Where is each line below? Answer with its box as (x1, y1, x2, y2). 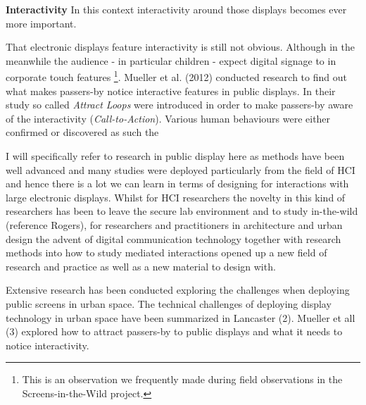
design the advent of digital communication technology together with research (6, 231, 341, 246)
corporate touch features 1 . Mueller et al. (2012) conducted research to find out (6, 68, 347, 85)
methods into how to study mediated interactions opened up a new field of (6, 245, 327, 260)
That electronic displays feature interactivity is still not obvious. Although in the (6, 39, 355, 54)
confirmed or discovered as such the (6, 125, 159, 139)
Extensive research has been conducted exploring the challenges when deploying (6, 282, 350, 297)
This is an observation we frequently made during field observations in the (22, 372, 343, 387)
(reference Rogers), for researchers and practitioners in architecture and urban (6, 217, 343, 232)
